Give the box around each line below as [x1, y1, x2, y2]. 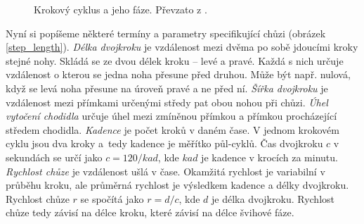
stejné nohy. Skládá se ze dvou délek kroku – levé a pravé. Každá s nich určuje [6, 53, 344, 68]
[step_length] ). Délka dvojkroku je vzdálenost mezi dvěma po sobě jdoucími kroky [6, 39, 358, 54]
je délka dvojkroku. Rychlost [212, 191, 334, 206]
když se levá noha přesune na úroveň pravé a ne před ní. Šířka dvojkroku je [6, 80, 328, 95]
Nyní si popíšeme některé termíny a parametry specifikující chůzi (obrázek [6, 25, 326, 40]
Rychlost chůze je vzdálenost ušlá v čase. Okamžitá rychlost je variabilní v [6, 163, 325, 178]
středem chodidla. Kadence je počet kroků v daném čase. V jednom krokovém [6, 122, 339, 137]
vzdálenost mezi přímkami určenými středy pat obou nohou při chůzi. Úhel [6, 94, 328, 109]
